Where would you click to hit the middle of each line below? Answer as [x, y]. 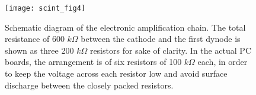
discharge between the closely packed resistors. [89, 85]
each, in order [223, 62]
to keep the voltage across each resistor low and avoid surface [116, 73]
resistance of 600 [35, 39]
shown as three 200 [39, 50]
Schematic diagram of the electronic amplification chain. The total [125, 27]
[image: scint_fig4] [45, 8]
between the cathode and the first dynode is [161, 39]
